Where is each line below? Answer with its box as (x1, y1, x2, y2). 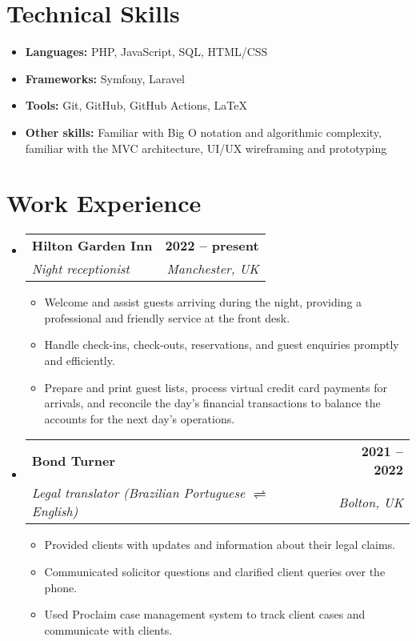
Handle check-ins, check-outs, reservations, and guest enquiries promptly (44, 336, 399, 353)
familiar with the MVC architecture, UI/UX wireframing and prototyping (25, 139, 387, 156)
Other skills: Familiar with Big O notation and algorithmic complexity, (25, 123, 382, 140)
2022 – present (165, 236, 259, 255)
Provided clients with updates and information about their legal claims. (44, 536, 396, 553)
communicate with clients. (44, 621, 173, 638)
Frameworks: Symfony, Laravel (25, 70, 185, 86)
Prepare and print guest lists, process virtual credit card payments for (44, 379, 387, 395)
